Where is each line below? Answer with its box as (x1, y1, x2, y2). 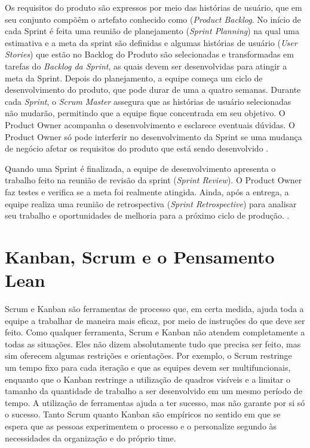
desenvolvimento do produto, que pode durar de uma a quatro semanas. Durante (5, 83, 301, 96)
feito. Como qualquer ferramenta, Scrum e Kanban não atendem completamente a (5, 326, 305, 338)
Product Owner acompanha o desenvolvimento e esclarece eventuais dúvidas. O (5, 118, 295, 131)
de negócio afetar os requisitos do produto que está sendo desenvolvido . (5, 142, 269, 155)
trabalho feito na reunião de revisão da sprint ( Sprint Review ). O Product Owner (5, 174, 302, 186)
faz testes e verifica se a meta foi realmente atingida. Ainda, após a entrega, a (5, 185, 289, 198)
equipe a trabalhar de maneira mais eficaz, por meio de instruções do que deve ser (5, 314, 305, 326)
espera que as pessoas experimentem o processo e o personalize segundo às (5, 419, 277, 432)
